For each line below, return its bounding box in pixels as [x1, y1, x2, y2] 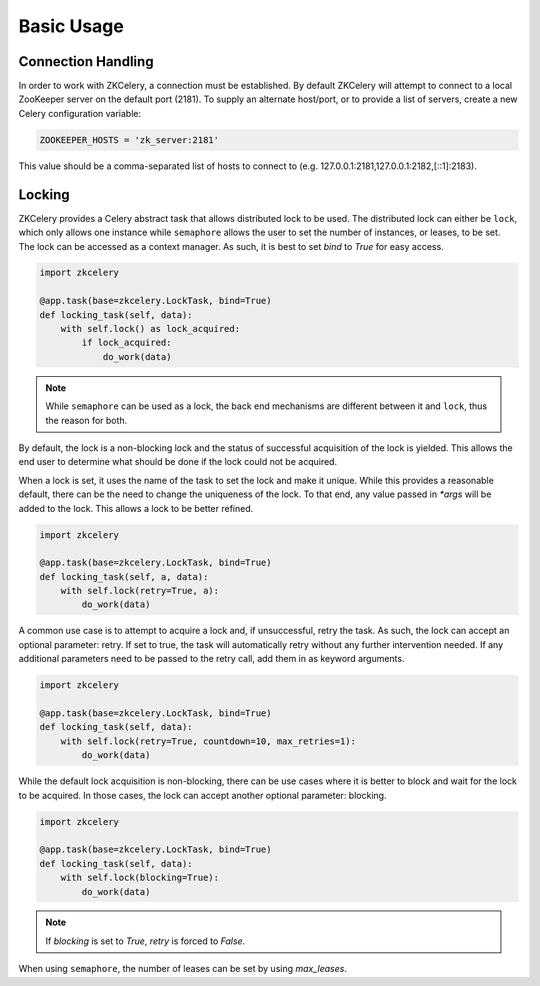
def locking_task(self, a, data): [39, 571, 209, 582]
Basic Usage [18, 15, 124, 37]
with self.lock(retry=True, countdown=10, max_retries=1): [60, 735, 357, 747]
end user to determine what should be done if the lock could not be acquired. [18, 456, 338, 468]
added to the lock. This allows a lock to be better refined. [18, 502, 254, 514]
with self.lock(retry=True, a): [60, 585, 220, 597]
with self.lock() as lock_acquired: [60, 323, 240, 335]
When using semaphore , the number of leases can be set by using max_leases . [18, 963, 347, 975]
